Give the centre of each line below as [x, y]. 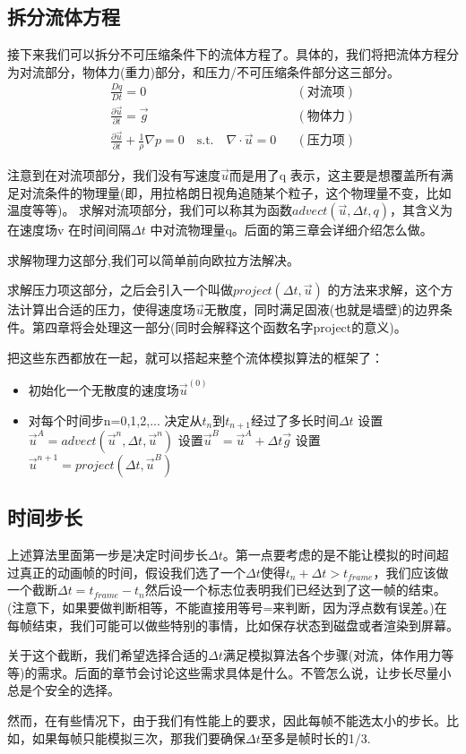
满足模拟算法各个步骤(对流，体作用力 [332, 655]
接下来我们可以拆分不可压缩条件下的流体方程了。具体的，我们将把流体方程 [227, 54]
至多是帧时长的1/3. [315, 737]
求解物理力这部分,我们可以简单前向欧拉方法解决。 [153, 259]
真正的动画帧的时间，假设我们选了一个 [132, 572]
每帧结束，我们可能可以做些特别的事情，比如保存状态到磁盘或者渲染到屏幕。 [233, 625]
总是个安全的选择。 [64, 690]
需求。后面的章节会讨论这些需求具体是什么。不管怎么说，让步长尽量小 [244, 672]
